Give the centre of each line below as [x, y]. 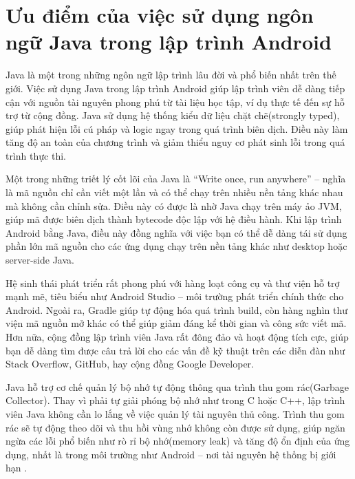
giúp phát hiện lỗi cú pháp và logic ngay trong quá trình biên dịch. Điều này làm [177, 128]
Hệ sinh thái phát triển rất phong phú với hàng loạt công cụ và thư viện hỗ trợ [173, 283]
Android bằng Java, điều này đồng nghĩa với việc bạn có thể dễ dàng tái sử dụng [176, 232]
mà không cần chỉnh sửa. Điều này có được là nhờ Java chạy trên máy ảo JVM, [174, 205]
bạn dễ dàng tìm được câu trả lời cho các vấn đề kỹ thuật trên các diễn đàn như [175, 350]
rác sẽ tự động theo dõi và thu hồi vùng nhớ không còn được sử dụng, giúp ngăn [175, 427]
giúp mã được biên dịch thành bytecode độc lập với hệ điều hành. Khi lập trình [174, 219]
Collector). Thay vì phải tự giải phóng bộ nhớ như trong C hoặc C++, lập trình [175, 400]
